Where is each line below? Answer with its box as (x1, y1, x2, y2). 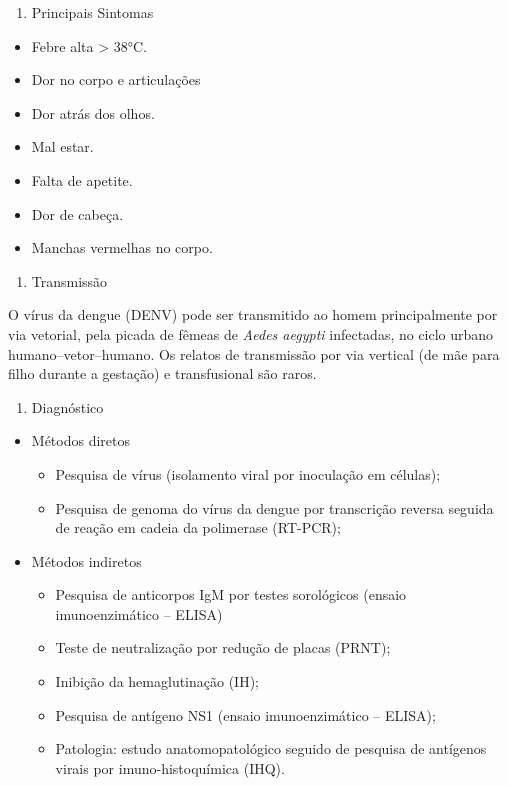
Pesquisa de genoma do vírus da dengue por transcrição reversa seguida (55, 497, 494, 518)
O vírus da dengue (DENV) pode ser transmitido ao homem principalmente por (8, 304, 498, 325)
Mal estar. (31, 136, 94, 157)
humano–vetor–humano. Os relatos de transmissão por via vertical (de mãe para (8, 343, 500, 364)
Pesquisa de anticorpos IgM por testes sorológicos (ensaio (55, 584, 407, 605)
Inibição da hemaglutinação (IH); (55, 671, 259, 692)
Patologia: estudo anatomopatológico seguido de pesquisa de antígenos (55, 738, 487, 759)
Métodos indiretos (31, 550, 142, 571)
